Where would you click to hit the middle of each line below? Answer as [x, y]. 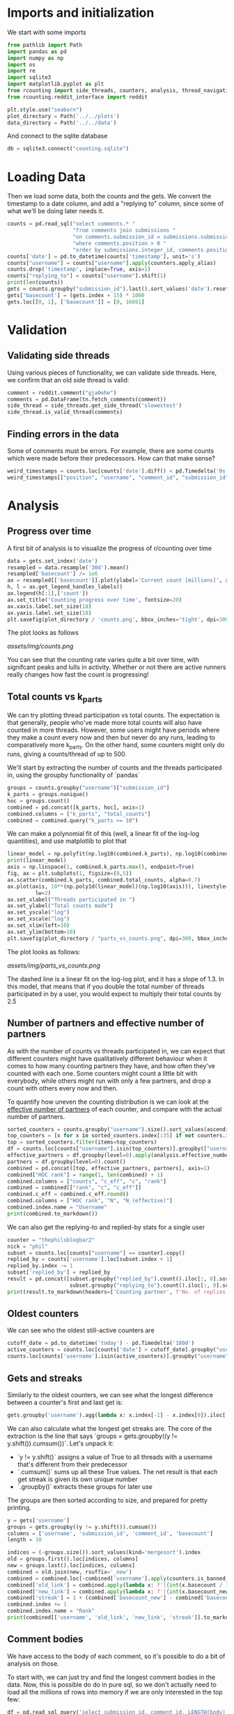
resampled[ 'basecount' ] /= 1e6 [53, 574]
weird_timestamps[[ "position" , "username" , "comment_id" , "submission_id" [118, 477]
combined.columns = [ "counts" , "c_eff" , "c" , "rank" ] [87, 1181]
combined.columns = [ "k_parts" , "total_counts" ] [79, 814]
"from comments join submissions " [124, 231]
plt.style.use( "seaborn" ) [45, 110]
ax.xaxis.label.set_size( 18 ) [49, 606]
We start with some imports [47, 32]
